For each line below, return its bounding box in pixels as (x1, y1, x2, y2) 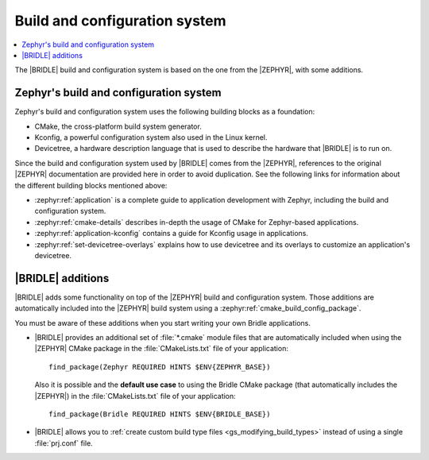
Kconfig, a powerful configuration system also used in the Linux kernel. (34, 133, 268, 142)
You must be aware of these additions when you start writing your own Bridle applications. (14, 318, 311, 327)
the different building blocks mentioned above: (14, 180, 168, 190)
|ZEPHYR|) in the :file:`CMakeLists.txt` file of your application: (34, 391, 236, 400)
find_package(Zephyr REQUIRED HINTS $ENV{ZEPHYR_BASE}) (48, 362, 271, 371)
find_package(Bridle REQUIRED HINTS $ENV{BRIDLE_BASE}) (48, 409, 271, 419)
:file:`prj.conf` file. (34, 438, 93, 448)
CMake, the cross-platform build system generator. (34, 122, 202, 131)
